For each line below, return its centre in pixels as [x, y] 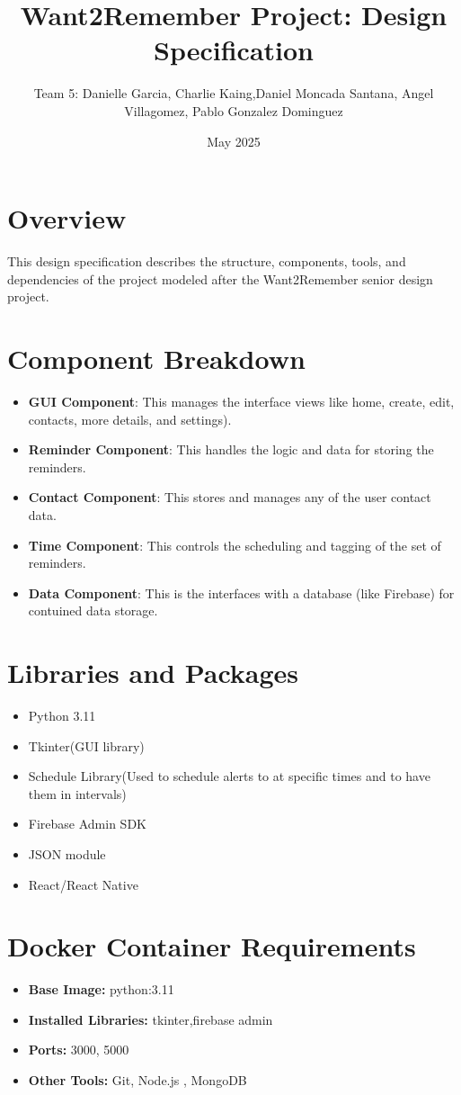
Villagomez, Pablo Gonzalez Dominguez [234, 110]
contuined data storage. [93, 610]
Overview [67, 218]
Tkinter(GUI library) [86, 745]
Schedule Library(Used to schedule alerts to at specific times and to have [229, 776]
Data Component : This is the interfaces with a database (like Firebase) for [241, 592]
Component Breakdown [156, 358]
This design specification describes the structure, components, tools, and [207, 261]
